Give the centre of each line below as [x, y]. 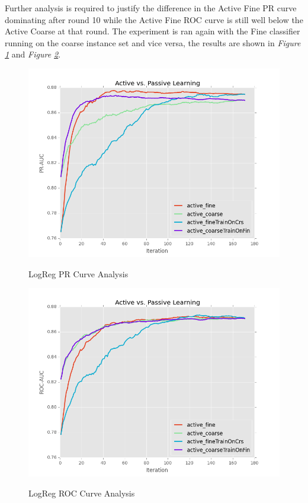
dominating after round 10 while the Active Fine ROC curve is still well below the [154, 19]
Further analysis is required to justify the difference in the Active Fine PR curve [151, 8]
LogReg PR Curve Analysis [78, 273]
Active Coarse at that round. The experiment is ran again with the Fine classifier [153, 31]
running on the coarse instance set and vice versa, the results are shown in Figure [153, 42]
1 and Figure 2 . [33, 54]
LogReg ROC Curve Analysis [82, 493]
